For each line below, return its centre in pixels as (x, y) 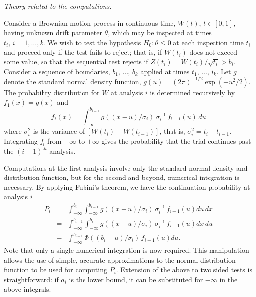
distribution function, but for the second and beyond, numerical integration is (122, 177)
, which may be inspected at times (160, 32)
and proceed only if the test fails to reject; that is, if (83, 52)
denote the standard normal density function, (73, 81)
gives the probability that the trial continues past (176, 141)
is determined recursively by (192, 92)
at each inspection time (208, 42)
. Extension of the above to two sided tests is (184, 269)
